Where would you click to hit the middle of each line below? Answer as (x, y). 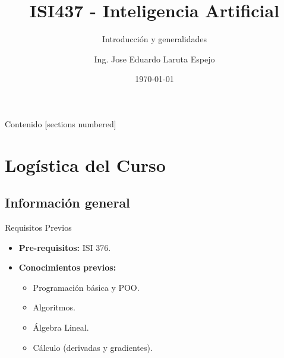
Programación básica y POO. (86, 287)
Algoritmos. (54, 307)
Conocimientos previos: (67, 267)
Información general (67, 202)
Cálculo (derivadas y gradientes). (93, 347)
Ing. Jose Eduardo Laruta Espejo (154, 59)
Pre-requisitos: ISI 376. (65, 247)
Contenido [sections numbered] (61, 123)
